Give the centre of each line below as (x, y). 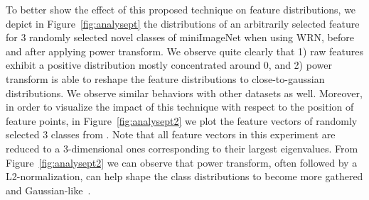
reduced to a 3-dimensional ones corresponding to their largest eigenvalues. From (182, 148)
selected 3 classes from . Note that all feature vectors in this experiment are (171, 134)
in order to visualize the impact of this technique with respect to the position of (180, 107)
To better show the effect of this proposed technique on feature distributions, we (181, 9)
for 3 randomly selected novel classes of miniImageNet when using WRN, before (180, 37)
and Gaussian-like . (48, 190)
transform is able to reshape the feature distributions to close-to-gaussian (165, 78)
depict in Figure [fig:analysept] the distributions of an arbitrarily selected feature (183, 23)
